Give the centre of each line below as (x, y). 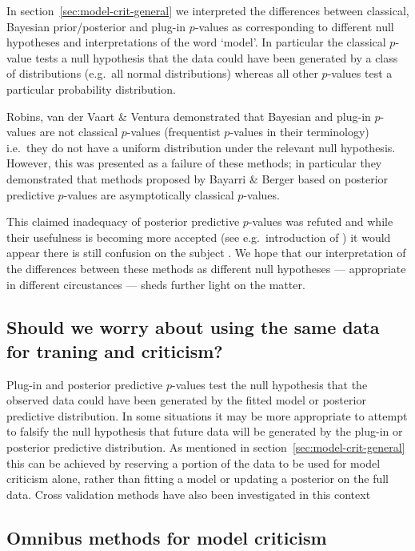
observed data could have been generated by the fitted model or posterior (186, 400)
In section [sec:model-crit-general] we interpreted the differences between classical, (208, 10)
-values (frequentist (174, 132)
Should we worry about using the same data (193, 327)
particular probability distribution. (91, 88)
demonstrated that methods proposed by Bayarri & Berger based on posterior (198, 178)
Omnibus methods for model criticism (167, 537)
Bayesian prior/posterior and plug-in (96, 26)
